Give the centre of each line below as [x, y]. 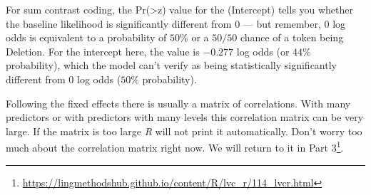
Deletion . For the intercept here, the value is [103, 51]
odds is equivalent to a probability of [86, 37]
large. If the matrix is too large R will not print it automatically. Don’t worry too [184, 131]
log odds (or [263, 51]
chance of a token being [292, 37]
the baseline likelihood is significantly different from [119, 23]
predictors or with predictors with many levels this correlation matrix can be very [185, 117]
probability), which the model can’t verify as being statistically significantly [171, 65]
